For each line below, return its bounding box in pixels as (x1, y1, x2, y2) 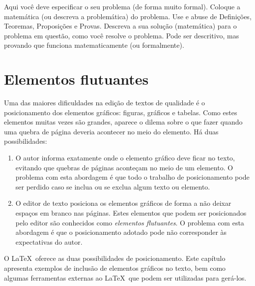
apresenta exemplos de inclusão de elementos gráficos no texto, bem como (4, 263, 226, 273)
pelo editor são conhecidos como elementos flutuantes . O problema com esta (15, 217, 244, 227)
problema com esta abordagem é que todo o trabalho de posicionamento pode (15, 172, 250, 182)
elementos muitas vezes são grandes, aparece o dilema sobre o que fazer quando (4, 117, 243, 127)
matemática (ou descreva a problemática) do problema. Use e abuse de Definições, (4, 11, 252, 21)
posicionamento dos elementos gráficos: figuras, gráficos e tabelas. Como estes (4, 107, 237, 117)
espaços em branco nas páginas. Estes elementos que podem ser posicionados (15, 208, 247, 218)
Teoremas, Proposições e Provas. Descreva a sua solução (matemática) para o (4, 21, 237, 31)
